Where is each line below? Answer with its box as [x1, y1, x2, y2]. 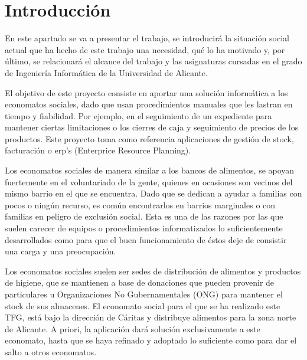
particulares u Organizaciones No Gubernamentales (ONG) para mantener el [5, 288, 283, 300]
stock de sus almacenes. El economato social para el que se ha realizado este [5, 299, 280, 312]
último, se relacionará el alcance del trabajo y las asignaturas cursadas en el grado [5, 55, 302, 67]
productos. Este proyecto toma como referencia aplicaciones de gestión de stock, [5, 132, 294, 145]
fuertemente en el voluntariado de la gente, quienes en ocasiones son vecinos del [5, 175, 293, 188]
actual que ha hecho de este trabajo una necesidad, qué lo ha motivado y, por [5, 43, 285, 55]
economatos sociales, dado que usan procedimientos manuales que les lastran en [5, 98, 293, 110]
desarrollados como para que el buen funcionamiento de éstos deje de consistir [5, 233, 287, 246]
